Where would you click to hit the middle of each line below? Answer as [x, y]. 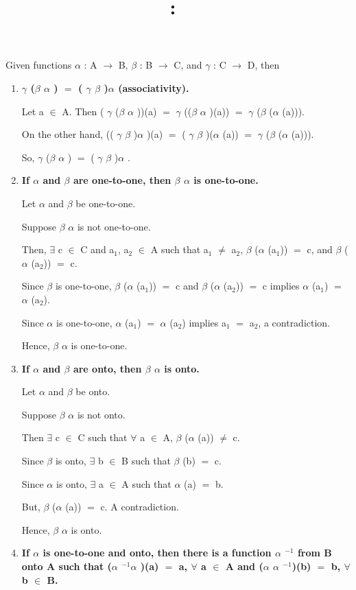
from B [315, 553]
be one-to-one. [106, 203]
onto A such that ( [67, 566]
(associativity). [154, 87]
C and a [97, 249]
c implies [281, 286]
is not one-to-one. [114, 226]
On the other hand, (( [68, 134]
